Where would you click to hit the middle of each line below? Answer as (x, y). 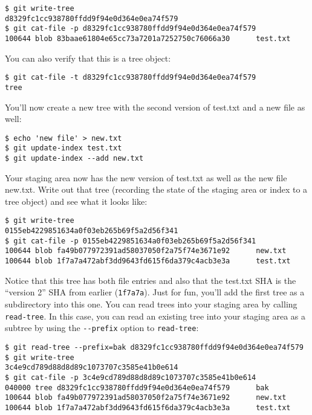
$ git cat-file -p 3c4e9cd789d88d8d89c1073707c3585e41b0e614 (131, 377)
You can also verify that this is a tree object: (88, 58)
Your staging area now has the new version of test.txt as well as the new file (146, 177)
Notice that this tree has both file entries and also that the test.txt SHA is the (151, 280)
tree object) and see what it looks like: (76, 201)
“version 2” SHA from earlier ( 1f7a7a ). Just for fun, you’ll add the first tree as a (155, 292)
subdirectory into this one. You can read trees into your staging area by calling (151, 304)
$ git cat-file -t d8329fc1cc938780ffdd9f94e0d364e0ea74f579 (131, 78)
